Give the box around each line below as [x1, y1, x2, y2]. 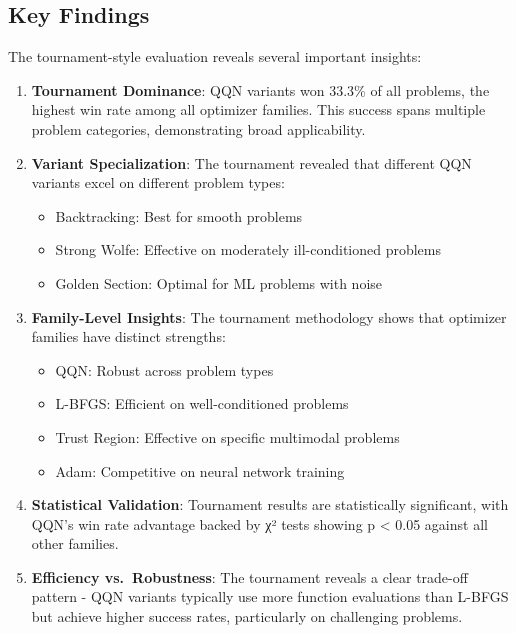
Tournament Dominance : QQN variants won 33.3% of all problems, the [31, 79, 490, 100]
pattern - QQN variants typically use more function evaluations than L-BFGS [31, 586, 509, 607]
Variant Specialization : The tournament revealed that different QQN [31, 152, 472, 173]
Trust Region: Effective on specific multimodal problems [55, 426, 400, 447]
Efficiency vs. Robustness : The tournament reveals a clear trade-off [31, 566, 468, 587]
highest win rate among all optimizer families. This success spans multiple [31, 99, 486, 120]
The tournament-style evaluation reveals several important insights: [8, 46, 422, 67]
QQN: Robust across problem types [55, 359, 274, 380]
